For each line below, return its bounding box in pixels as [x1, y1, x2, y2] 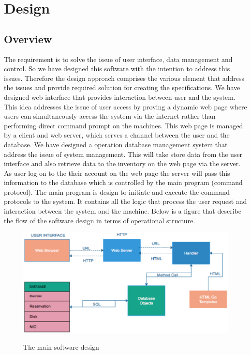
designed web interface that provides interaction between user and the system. [4, 92, 236, 102]
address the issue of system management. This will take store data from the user [4, 149, 243, 159]
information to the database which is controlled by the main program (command [4, 177, 243, 187]
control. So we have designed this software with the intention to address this [4, 63, 230, 74]
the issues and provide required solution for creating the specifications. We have [4, 82, 240, 93]
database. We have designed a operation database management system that [4, 139, 228, 149]
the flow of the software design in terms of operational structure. [4, 215, 195, 225]
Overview [4, 31, 52, 46]
